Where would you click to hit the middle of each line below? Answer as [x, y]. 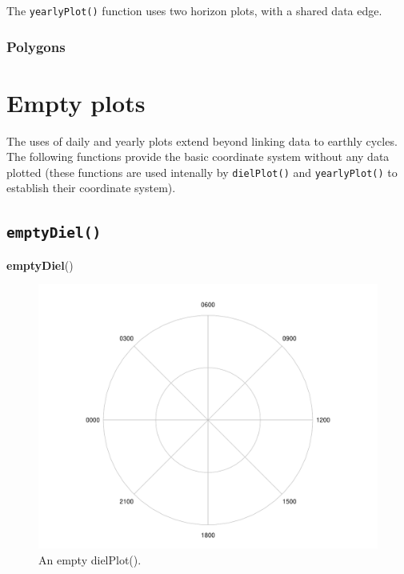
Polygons [36, 46]
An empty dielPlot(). [90, 559]
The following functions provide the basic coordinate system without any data [198, 157]
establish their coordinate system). [91, 188]
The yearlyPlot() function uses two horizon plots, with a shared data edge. [194, 10]
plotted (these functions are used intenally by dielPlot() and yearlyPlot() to [202, 172]
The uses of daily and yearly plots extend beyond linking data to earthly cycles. [202, 140]
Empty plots [76, 102]
